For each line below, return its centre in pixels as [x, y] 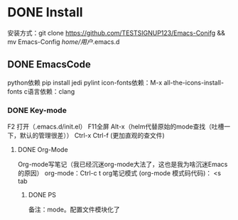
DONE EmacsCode [49, 65]
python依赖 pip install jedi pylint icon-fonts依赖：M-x [85, 82]
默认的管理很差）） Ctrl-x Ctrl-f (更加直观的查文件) [92, 136]
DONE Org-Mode [43, 150]
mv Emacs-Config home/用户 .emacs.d [64, 42]
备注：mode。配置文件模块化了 [74, 209]
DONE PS [42, 195]
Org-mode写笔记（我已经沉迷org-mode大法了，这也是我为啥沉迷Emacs [123, 165]
